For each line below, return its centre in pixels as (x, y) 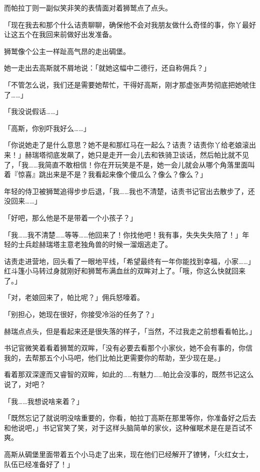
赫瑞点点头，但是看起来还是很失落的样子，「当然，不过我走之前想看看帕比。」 (130, 331)
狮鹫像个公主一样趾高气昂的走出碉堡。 (67, 51)
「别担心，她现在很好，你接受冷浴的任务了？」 (81, 314)
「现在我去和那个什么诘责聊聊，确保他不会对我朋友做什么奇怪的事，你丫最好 (130, 24)
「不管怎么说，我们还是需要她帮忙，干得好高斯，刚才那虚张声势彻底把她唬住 (130, 84)
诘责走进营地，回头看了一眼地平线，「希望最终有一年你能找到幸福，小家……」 (129, 261)
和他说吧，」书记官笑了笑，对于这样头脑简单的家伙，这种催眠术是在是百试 (125, 427)
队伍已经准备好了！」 (39, 464)
